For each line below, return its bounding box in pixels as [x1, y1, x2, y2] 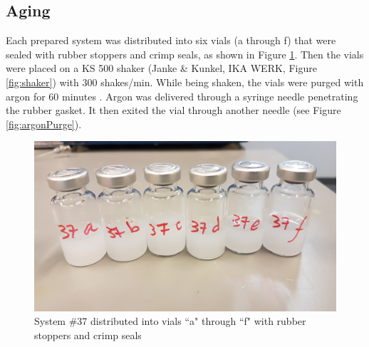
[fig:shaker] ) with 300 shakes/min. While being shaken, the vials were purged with [6, 74, 364, 89]
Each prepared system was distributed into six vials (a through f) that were [6, 33, 336, 48]
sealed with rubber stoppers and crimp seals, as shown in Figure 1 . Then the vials [6, 46, 364, 61]
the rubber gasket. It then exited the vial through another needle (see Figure [6, 103, 341, 118]
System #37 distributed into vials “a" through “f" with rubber [34, 314, 306, 328]
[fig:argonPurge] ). [6, 116, 82, 131]
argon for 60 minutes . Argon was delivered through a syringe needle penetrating [6, 88, 358, 103]
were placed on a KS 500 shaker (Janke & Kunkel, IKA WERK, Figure [6, 61, 317, 76]
